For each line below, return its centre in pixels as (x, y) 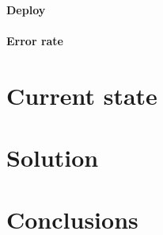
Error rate (35, 40)
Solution (53, 157)
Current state (82, 95)
